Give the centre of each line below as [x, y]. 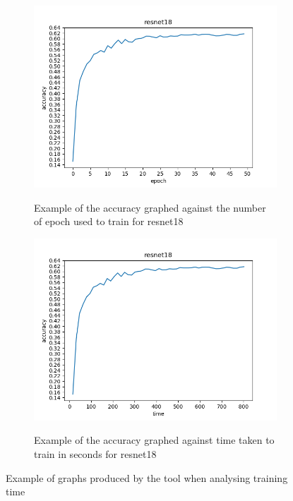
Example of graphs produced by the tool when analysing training [147, 477]
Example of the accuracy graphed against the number [150, 207]
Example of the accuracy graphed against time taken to [154, 440]
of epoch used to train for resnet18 [109, 221]
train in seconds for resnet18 [95, 453]
